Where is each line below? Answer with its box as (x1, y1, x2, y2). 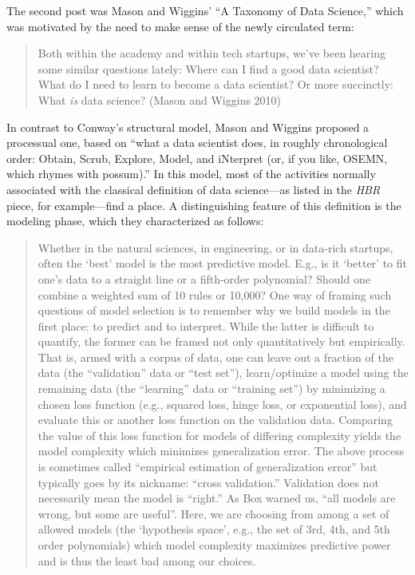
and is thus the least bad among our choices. (38, 552, 256, 569)
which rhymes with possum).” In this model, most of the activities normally (6, 165, 376, 182)
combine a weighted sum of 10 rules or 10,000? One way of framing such (38, 286, 392, 303)
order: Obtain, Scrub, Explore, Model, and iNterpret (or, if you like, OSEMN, (6, 149, 388, 166)
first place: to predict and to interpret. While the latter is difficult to (38, 317, 374, 334)
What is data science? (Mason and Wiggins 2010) (38, 91, 282, 108)
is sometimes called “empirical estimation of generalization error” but (38, 458, 377, 475)
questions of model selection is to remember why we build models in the (38, 302, 390, 319)
